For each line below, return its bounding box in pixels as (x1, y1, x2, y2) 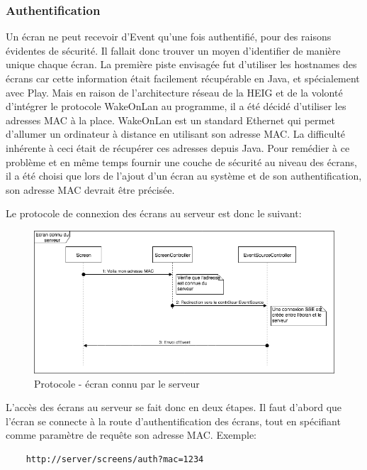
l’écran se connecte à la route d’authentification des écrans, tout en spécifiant (6, 413, 341, 428)
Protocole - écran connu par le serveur (34, 376, 200, 390)
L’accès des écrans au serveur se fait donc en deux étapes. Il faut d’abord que (6, 400, 342, 415)
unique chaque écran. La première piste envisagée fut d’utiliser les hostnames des (6, 57, 357, 72)
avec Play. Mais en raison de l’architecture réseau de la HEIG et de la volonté (6, 84, 343, 99)
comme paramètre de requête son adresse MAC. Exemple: (6, 427, 257, 442)
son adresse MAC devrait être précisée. (6, 182, 175, 197)
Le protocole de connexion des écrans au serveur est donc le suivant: (6, 206, 302, 221)
